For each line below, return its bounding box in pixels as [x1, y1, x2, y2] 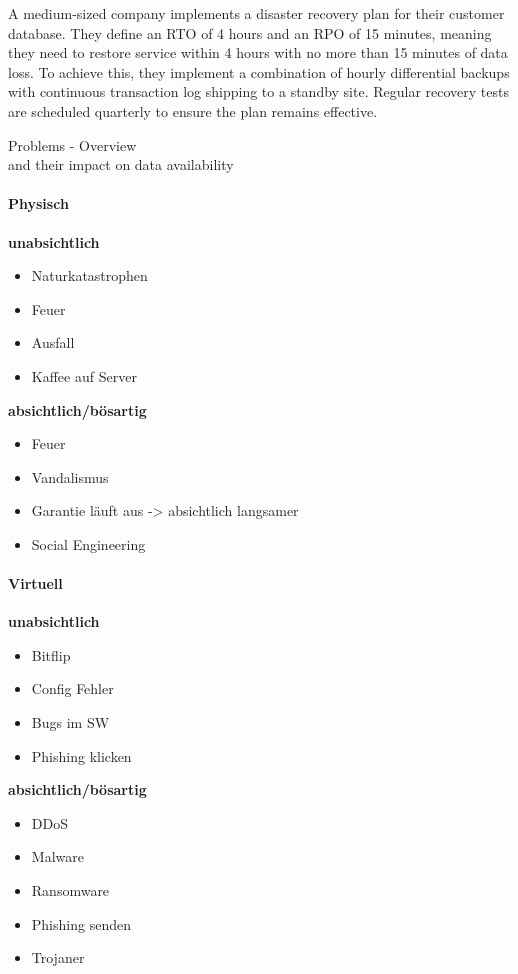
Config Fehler [31, 678, 114, 699]
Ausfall [31, 332, 75, 353]
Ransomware [31, 880, 110, 901]
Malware [31, 846, 84, 867]
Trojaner [31, 947, 85, 968]
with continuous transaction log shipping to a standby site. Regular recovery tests [8, 81, 510, 102]
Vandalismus [31, 466, 109, 487]
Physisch [8, 193, 69, 214]
